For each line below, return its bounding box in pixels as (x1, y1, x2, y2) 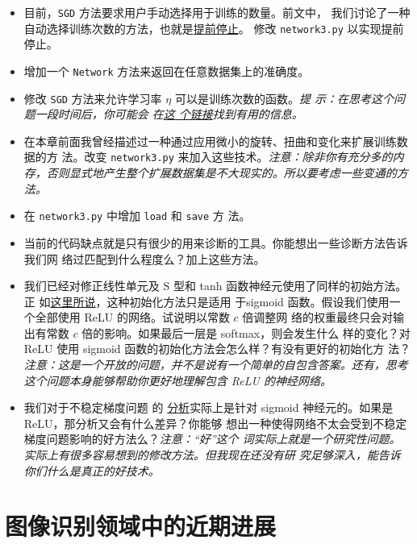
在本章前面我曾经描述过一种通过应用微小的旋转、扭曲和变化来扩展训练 (23, 132, 397, 149)
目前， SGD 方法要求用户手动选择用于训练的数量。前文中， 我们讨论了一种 (23, 4, 411, 20)
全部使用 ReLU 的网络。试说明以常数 (35, 309, 230, 326)
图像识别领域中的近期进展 (5, 509, 277, 542)
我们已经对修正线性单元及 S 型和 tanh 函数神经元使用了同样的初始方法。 (23, 277, 407, 294)
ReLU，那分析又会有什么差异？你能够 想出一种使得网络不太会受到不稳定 (23, 414, 407, 431)
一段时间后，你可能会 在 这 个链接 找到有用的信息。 (35, 106, 303, 123)
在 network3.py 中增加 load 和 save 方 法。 (23, 207, 251, 224)
